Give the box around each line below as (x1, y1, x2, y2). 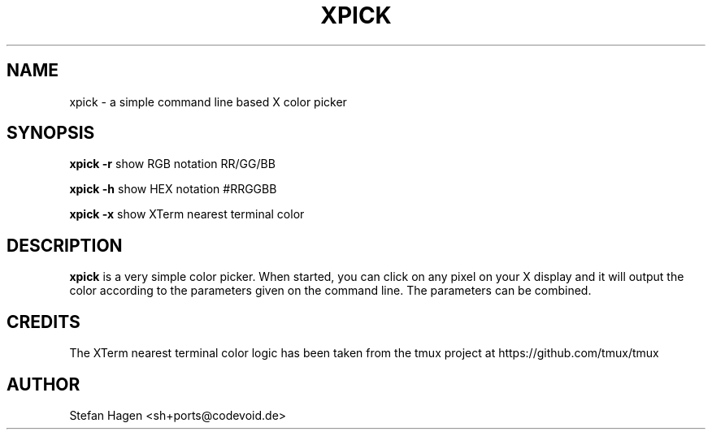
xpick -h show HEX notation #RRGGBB (69, 182, 277, 196)
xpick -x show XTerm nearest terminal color (69, 207, 305, 222)
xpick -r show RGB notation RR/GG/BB (69, 157, 276, 171)
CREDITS (7, 311, 80, 332)
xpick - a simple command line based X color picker (69, 94, 347, 109)
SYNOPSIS (7, 123, 95, 144)
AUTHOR (7, 373, 80, 395)
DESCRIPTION (7, 235, 123, 256)
